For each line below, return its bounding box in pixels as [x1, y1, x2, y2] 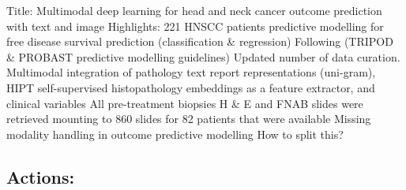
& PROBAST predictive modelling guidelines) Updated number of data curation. [6, 48, 400, 65]
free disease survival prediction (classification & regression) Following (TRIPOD [6, 33, 393, 50]
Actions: [6, 164, 75, 188]
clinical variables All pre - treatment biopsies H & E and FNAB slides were [6, 95, 363, 111]
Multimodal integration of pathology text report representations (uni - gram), [6, 64, 376, 80]
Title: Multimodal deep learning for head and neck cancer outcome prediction [6, 2, 382, 18]
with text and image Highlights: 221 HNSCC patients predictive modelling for [6, 17, 384, 34]
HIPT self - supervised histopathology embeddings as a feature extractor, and [6, 79, 375, 95]
